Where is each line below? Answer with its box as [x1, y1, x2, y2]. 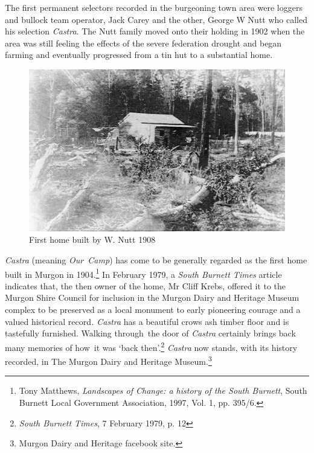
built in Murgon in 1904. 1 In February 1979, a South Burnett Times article [5, 266, 282, 280]
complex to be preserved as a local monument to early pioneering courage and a [5, 303, 301, 316]
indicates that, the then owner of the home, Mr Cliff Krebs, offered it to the [5, 279, 286, 292]
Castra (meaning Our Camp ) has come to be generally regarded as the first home [5, 254, 307, 266]
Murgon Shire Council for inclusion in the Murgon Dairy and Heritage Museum [5, 291, 300, 304]
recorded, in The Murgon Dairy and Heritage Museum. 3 [5, 353, 212, 367]
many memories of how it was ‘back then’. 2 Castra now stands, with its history [5, 339, 298, 353]
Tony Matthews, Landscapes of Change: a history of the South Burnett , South [19, 384, 307, 397]
